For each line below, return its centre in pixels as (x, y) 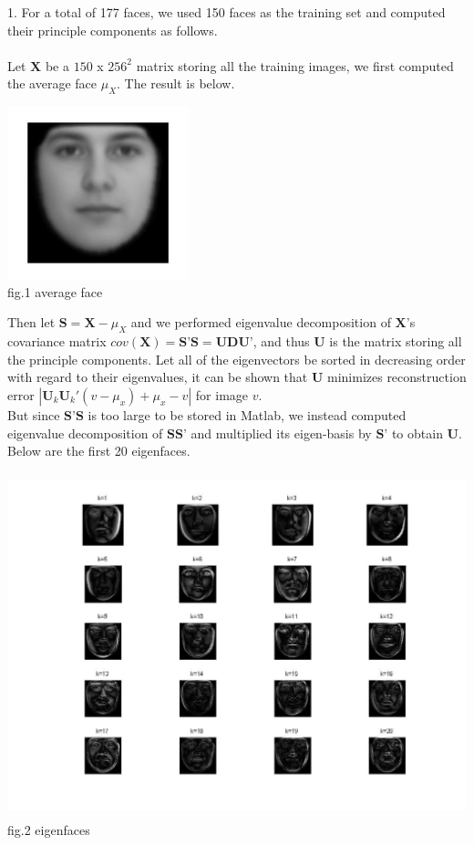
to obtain (417, 433)
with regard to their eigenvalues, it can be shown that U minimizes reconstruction (237, 377)
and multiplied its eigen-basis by (281, 433)
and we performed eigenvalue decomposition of (261, 322)
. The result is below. (176, 83)
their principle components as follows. (113, 30)
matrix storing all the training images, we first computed (295, 65)
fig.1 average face (55, 291)
